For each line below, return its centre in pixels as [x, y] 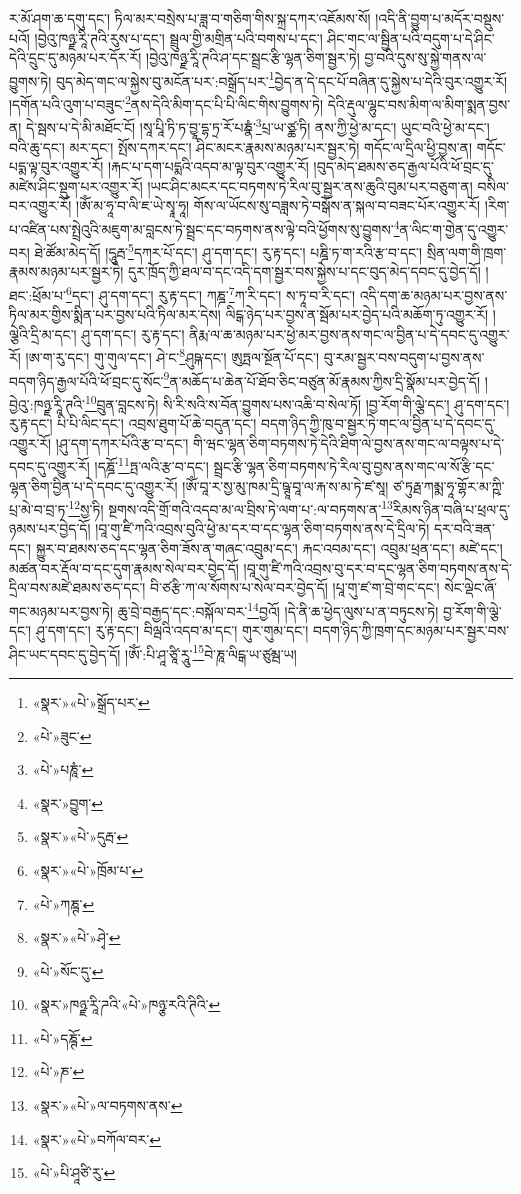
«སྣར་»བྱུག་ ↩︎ [67, 802]
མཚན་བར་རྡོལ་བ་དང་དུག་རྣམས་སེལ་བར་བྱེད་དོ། [124, 567]
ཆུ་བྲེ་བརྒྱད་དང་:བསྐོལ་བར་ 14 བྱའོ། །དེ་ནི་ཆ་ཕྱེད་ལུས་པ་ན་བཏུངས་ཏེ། [278, 609]
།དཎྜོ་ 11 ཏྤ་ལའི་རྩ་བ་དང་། [151, 465]
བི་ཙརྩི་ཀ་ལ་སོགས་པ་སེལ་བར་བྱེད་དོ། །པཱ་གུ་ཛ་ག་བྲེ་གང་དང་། [295, 587]
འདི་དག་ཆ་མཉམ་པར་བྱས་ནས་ [433, 294]
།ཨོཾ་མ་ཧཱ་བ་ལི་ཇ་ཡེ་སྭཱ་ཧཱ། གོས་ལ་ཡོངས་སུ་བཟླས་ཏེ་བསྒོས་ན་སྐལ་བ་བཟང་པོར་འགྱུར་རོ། [278, 205]
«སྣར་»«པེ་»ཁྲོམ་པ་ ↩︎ [88, 869]
